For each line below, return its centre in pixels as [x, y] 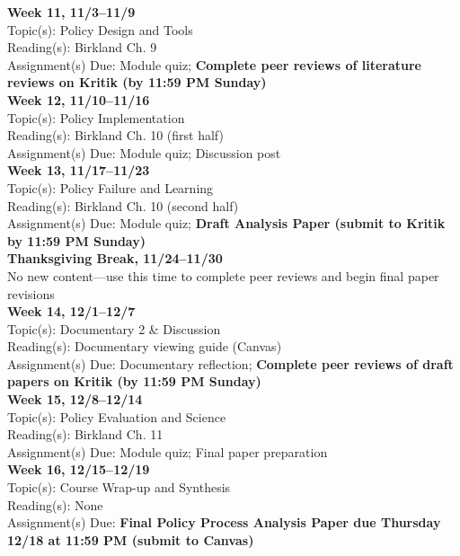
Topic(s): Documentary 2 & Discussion [114, 328]
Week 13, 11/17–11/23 [79, 170]
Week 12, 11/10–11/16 [79, 99]
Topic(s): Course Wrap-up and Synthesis [119, 487]
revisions [31, 293]
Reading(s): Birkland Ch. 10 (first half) [115, 135]
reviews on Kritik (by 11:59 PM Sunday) [137, 82]
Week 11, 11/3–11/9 [71, 12]
